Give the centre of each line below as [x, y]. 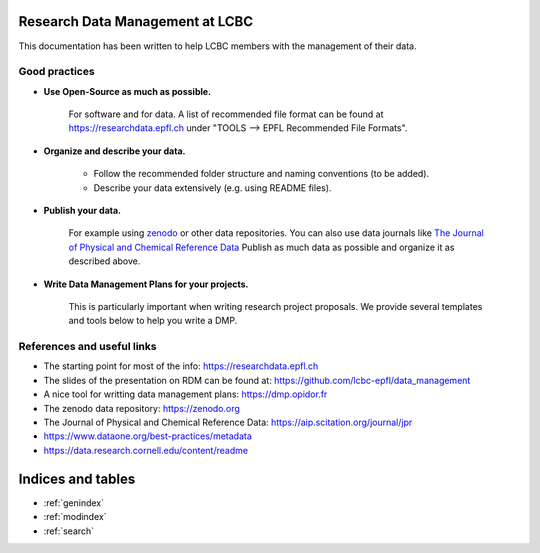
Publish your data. [82, 210]
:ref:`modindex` [75, 517]
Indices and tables [77, 478]
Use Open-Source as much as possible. [127, 91]
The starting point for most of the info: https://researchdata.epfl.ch [181, 366]
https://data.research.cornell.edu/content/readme [146, 450]
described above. [104, 261]
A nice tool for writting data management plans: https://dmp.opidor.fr [185, 394]
